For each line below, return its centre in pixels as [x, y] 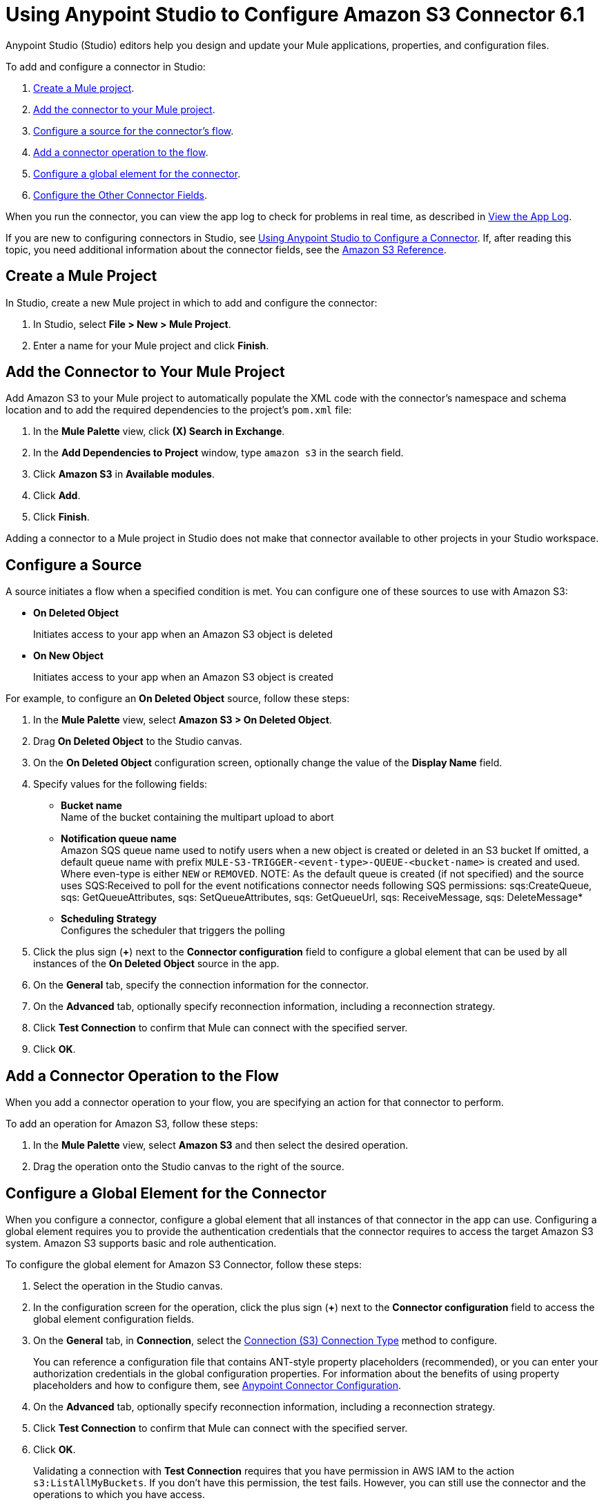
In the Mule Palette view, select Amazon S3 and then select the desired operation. [221, 1145]
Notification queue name [119, 839]
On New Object [68, 656]
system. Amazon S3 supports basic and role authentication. [141, 1243]
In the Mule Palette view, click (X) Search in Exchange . [159, 431]
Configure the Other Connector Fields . [120, 195]
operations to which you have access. [119, 1494]
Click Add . [57, 496]
